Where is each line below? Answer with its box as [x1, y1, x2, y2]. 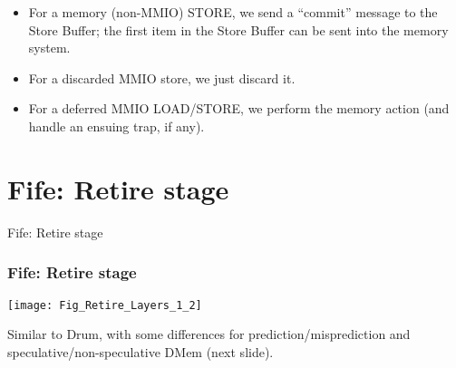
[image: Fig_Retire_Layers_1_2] [7, 298, 202, 312]
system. [28, 38, 71, 57]
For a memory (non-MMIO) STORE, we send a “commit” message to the [28, 3, 438, 21]
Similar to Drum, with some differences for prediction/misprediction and [7, 324, 411, 344]
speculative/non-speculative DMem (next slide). [7, 342, 274, 361]
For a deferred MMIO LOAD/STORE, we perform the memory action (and [28, 99, 450, 118]
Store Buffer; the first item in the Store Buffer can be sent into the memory [28, 20, 449, 39]
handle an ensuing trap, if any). [28, 116, 205, 135]
